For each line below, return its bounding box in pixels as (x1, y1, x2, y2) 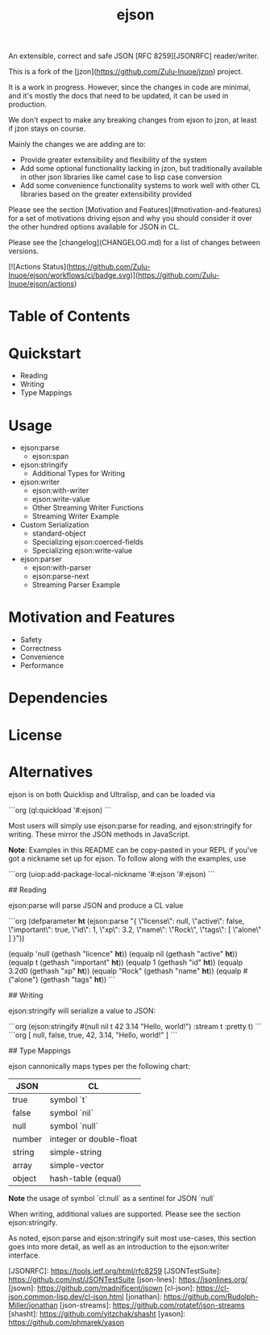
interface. (8, 1250, 40, 1260)
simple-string (49, 1146, 102, 1158)
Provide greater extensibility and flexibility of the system (19, 155, 207, 165)
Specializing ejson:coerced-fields (31, 537, 143, 547)
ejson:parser (19, 554, 63, 564)
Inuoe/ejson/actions (8, 279, 75, 289)
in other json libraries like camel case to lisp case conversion (19, 172, 222, 182)
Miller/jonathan (8, 1300, 58, 1310)
